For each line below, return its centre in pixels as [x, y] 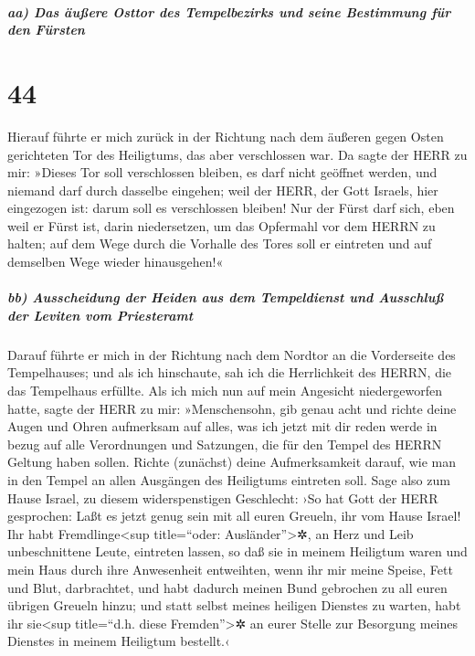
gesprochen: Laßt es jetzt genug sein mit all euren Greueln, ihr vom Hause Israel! [234, 516]
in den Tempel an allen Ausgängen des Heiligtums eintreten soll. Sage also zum [229, 479]
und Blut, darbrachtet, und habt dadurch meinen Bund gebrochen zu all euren [227, 587]
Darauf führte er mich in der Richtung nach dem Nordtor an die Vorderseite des [232, 354]
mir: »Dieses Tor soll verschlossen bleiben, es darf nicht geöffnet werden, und [222, 172]
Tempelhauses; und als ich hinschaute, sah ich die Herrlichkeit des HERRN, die [230, 372]
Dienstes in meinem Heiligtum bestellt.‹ [119, 641]
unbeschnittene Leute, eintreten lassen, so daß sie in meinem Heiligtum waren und [237, 551]
